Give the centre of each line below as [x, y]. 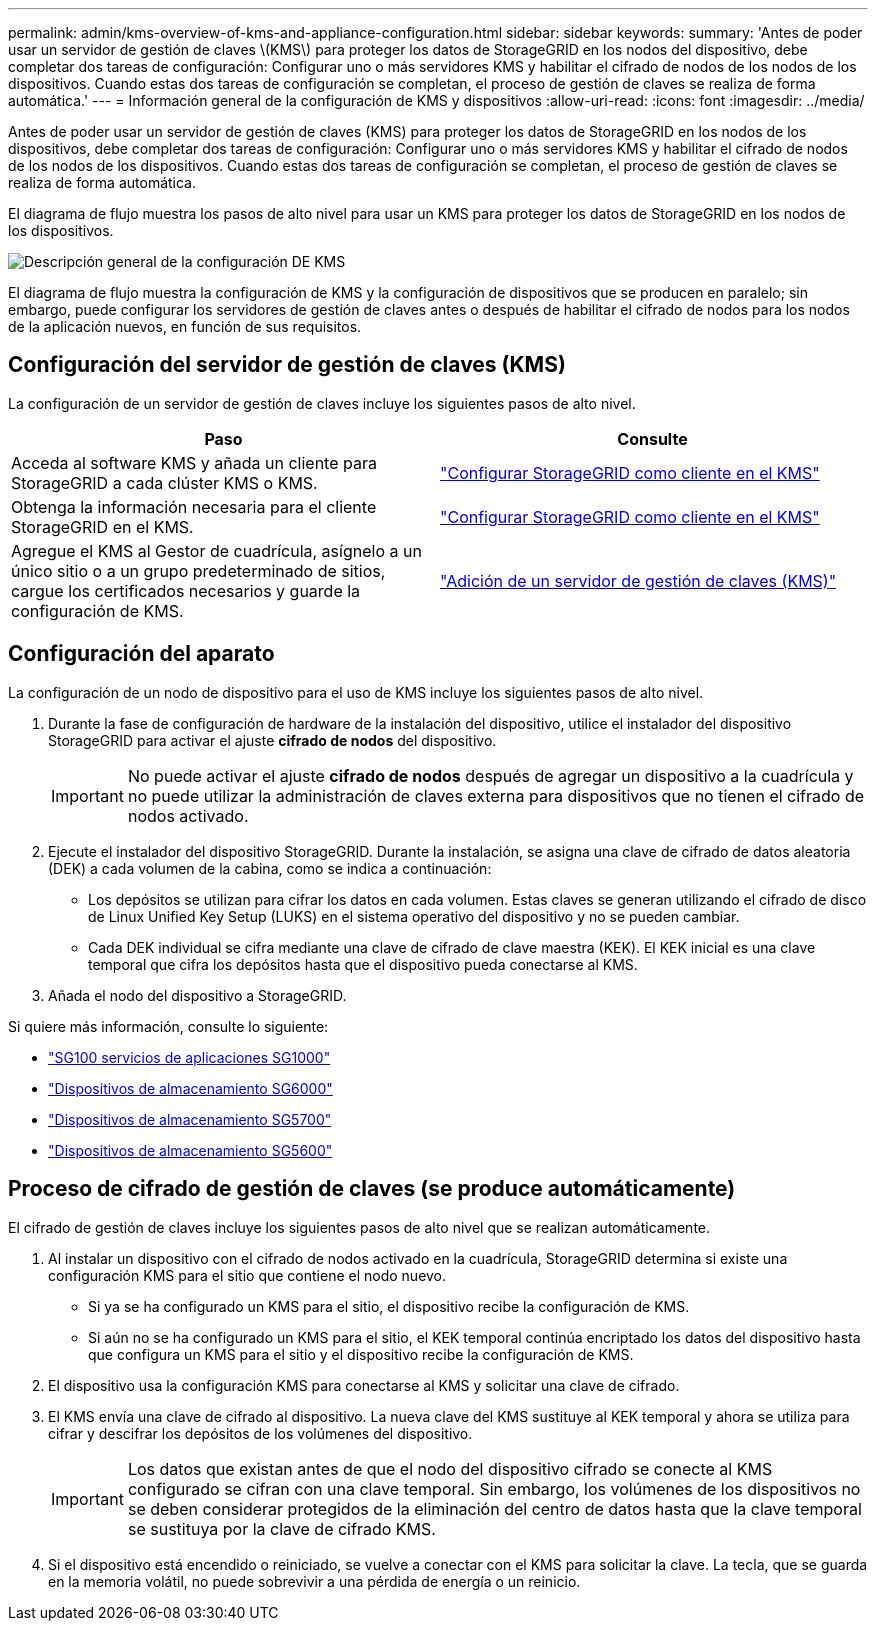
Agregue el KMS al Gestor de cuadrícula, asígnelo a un [216, 550]
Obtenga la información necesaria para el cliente [194, 506]
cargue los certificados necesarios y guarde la [186, 590]
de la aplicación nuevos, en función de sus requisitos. [185, 326]
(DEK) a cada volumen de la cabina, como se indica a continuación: [270, 868]
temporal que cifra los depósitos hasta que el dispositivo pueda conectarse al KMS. [363, 964]
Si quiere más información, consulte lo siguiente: [168, 1026]
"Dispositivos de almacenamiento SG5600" [190, 1150]
